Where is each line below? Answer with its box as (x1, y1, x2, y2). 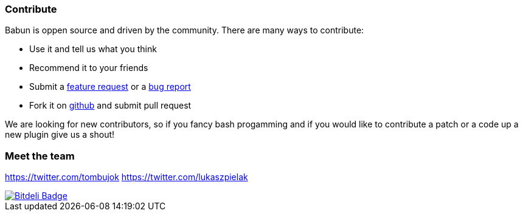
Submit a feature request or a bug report (29, 81, 191, 92)
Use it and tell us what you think (29, 44, 157, 55)
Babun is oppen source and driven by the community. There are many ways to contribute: (5, 25, 364, 36)
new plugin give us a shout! (5, 129, 115, 140)
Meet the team (5, 149, 75, 162)
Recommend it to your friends (29, 62, 148, 73)
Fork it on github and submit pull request (29, 100, 192, 111)
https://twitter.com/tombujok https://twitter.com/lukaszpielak (5, 172, 248, 183)
